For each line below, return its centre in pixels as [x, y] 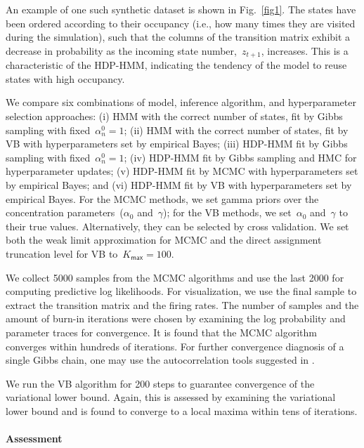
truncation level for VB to [62, 253]
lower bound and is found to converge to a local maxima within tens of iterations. [182, 410]
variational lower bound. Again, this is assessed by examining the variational [171, 397]
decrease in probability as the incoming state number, [121, 50]
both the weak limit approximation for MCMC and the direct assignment [164, 240]
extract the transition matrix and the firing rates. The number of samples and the [182, 304]
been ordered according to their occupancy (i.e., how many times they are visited [181, 23]
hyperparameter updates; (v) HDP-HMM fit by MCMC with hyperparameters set [182, 171]
